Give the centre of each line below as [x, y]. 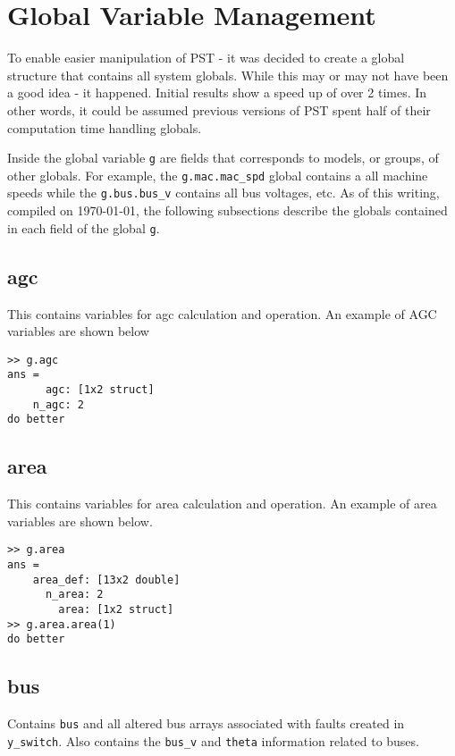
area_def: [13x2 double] [106, 580]
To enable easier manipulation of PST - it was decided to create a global [206, 58]
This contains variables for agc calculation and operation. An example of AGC [222, 313]
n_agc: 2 [58, 404]
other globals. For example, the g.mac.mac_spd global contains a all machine [218, 175]
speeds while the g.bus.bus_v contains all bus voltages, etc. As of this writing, [223, 193]
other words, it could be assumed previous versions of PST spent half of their [219, 109]
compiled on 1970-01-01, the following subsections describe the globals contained [227, 210]
